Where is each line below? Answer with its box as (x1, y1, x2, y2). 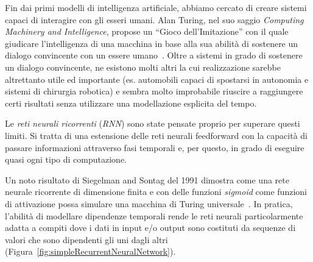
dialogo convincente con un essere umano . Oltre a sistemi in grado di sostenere (5, 49, 303, 62)
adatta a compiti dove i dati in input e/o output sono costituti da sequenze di (5, 221, 296, 234)
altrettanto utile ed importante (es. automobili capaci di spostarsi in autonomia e (5, 73, 309, 85)
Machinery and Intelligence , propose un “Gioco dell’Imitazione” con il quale (5, 25, 289, 38)
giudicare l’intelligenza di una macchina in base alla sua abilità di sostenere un (5, 37, 298, 49)
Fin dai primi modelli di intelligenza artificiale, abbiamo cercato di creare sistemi (5, 1, 307, 13)
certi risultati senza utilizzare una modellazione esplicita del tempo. (5, 96, 257, 109)
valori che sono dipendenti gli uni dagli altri (5, 233, 168, 246)
